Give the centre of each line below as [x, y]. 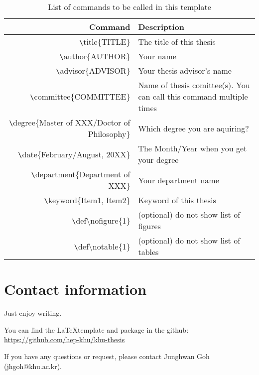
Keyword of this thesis [177, 200]
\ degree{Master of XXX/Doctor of [70, 122]
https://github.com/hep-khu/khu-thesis [65, 339]
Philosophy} [109, 134]
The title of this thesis [177, 42]
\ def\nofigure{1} [101, 220]
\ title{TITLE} [105, 42]
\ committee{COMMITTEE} [80, 96]
